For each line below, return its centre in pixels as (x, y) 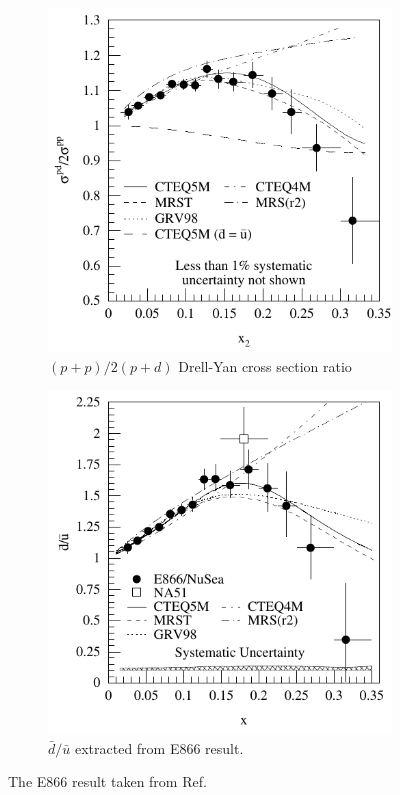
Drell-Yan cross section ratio (265, 365)
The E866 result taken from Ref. (107, 781)
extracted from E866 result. (159, 747)
